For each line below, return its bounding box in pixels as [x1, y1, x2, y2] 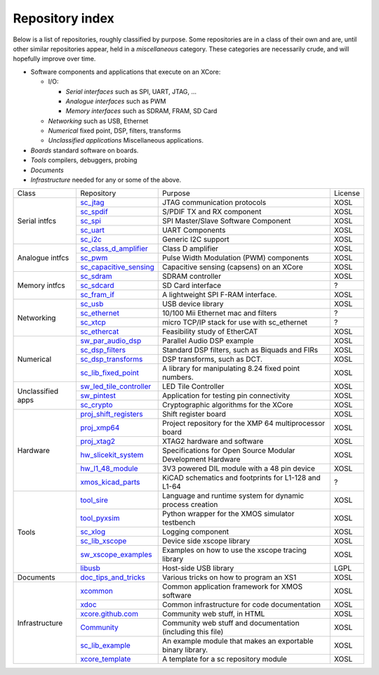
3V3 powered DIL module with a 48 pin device [161, 464, 315, 473]
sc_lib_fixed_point [80, 368, 140, 378]
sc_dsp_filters [80, 345, 126, 355]
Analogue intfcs [17, 253, 69, 263]
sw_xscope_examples [80, 550, 152, 560]
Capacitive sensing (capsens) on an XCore [161, 262, 303, 272]
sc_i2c [80, 235, 102, 244]
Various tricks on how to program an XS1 [161, 572, 297, 582]
